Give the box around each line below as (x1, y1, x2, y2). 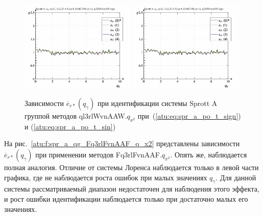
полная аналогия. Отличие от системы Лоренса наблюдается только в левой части (4, 161, 259, 172)
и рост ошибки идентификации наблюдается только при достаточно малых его (4, 193, 248, 204)
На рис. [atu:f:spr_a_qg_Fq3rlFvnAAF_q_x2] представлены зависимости (4, 138, 240, 149)
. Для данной (216, 172, 256, 182)
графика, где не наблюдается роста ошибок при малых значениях (4, 172, 207, 182)
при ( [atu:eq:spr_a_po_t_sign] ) (137, 110, 241, 121)
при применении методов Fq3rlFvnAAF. (35, 149, 162, 159)
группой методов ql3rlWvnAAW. (25, 110, 127, 121)
